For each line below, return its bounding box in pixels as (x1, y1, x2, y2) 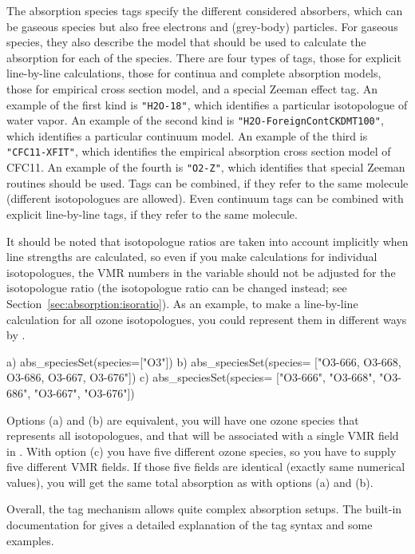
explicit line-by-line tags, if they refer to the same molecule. (6, 205, 298, 222)
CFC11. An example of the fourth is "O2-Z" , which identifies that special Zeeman (6, 159, 405, 176)
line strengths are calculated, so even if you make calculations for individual (6, 248, 377, 265)
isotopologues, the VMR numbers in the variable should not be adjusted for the (6, 263, 396, 280)
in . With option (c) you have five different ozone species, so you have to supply (6, 442, 397, 459)
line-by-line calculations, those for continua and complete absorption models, (6, 65, 381, 81)
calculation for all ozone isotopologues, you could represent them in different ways (6, 311, 407, 327)
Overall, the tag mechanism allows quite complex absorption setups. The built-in (6, 501, 402, 517)
